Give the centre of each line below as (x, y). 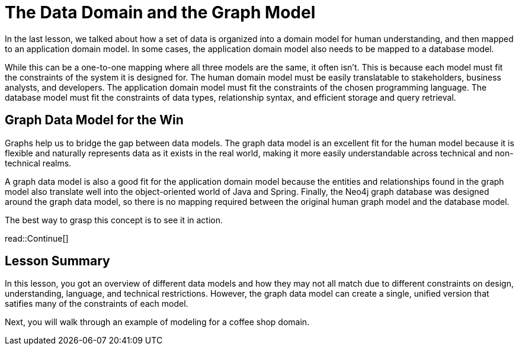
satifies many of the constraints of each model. (97, 304)
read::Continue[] (37, 238)
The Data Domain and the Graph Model (160, 12)
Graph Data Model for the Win (94, 120)
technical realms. (38, 163)
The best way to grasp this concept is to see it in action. (114, 220)
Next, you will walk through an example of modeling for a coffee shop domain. (157, 322)
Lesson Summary (57, 261)
